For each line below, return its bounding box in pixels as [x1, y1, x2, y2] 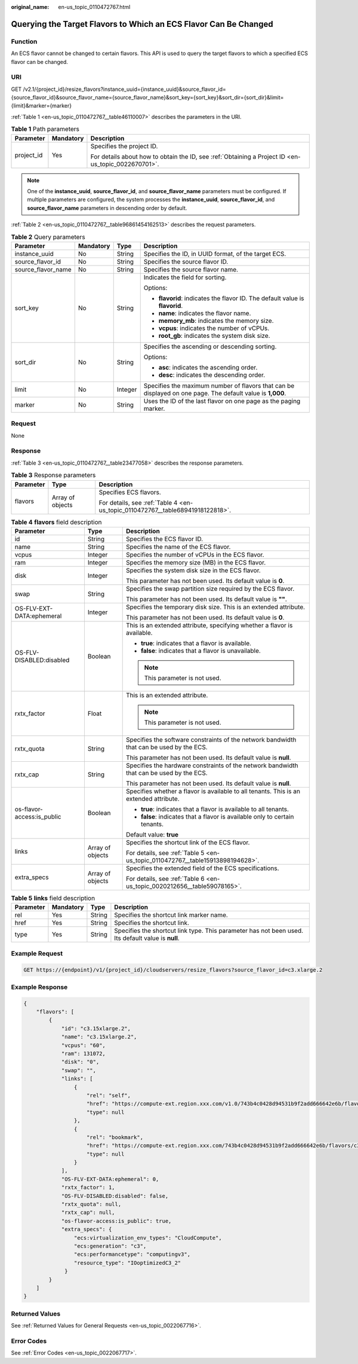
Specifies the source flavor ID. [143, 257, 229, 266]
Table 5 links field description [11, 894, 95, 902]
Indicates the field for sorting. [143, 273, 227, 281]
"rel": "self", [87, 1092, 131, 1098]
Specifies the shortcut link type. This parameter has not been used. [114, 927, 304, 935]
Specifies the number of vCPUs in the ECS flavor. [125, 550, 265, 559]
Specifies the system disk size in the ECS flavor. [125, 566, 261, 574]
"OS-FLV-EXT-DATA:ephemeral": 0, [61, 1176, 159, 1182]
